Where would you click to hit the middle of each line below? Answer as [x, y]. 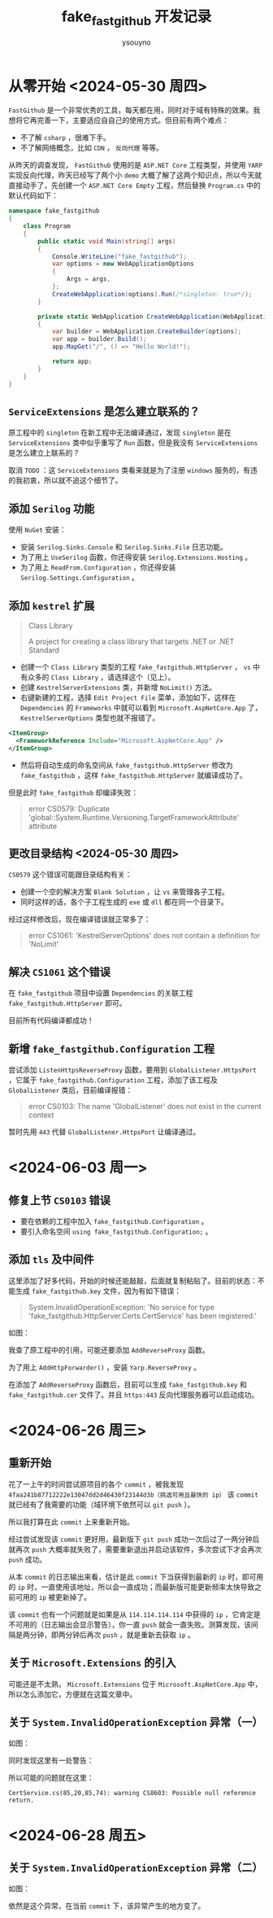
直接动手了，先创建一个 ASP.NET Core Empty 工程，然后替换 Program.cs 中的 [135, 186]
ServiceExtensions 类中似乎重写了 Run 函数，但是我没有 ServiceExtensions [133, 443]
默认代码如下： [33, 195]
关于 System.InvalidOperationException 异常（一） [136, 1722]
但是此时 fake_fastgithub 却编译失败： [74, 792]
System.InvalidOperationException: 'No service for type [121, 1307]
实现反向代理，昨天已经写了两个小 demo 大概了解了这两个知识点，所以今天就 [135, 175]
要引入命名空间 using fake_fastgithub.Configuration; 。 [116, 1232]
